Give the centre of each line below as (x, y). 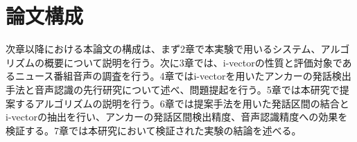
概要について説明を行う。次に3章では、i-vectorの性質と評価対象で (193, 62)
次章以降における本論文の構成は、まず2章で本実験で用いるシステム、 (163, 49)
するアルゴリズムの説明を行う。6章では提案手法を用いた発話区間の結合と (182, 103)
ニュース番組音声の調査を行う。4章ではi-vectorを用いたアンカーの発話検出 (183, 76)
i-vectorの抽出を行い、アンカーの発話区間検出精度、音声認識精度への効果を (177, 117)
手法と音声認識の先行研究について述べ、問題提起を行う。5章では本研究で (173, 89)
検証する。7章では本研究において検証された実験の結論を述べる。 (154, 130)
